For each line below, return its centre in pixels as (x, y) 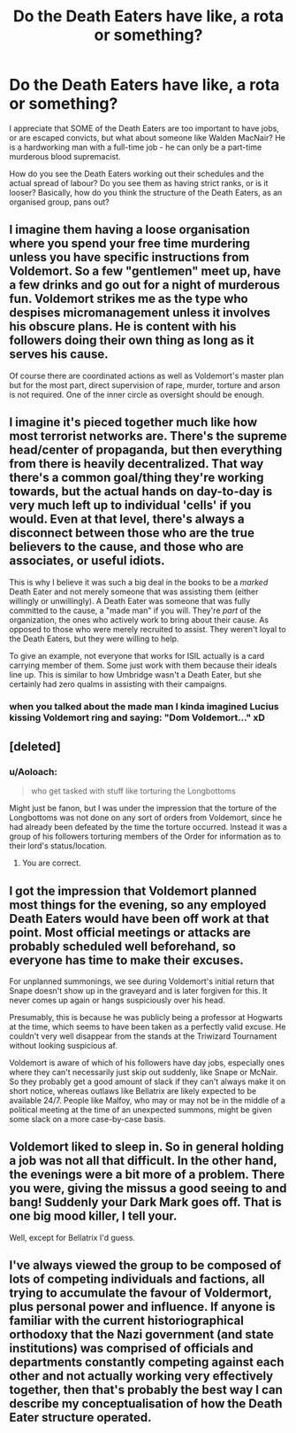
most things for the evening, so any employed (138, 905)
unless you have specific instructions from (129, 257)
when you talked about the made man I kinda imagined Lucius (144, 707)
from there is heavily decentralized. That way (137, 464)
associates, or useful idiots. (87, 561)
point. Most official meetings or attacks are (130, 932)
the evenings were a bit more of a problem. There (147, 1175)
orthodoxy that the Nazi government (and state (141, 1335)
